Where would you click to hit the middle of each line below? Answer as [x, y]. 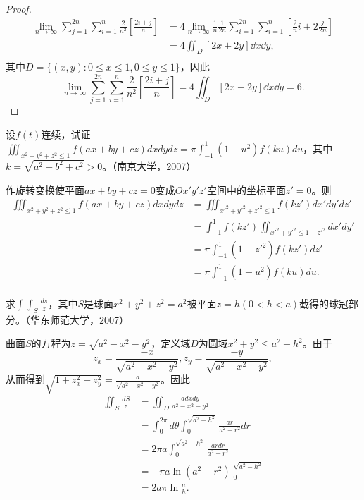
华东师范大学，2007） [79, 319]
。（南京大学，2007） [149, 165]
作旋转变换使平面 [45, 189]
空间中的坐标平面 [246, 189]
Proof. [19, 8]
